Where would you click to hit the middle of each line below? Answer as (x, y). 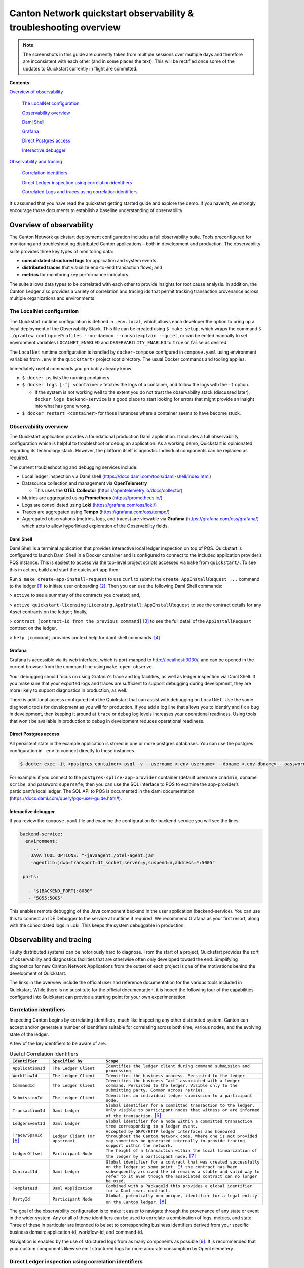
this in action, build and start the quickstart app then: (65, 570)
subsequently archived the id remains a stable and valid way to (183, 1171)
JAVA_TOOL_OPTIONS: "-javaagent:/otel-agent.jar (92, 855)
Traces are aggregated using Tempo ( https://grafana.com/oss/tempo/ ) (96, 512)
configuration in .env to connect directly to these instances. (72, 750)
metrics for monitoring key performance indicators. (76, 274)
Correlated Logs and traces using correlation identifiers (80, 192)
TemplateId (25, 1189)
